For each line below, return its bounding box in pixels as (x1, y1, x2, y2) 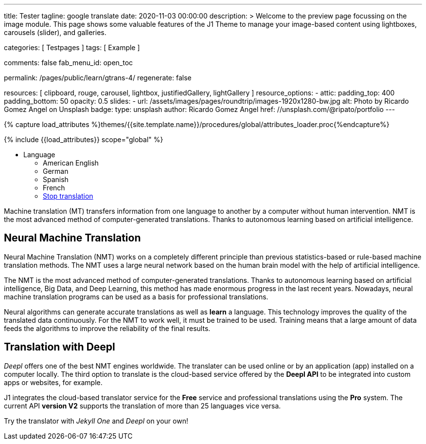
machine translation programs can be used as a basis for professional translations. (4, 292, 268, 301)
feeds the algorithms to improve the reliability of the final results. (4, 324, 211, 333)
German (43, 167, 69, 175)
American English (43, 159, 99, 167)
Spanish (43, 175, 69, 184)
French (43, 184, 65, 192)
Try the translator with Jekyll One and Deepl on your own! (4, 416, 188, 425)
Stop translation (43, 192, 93, 200)
